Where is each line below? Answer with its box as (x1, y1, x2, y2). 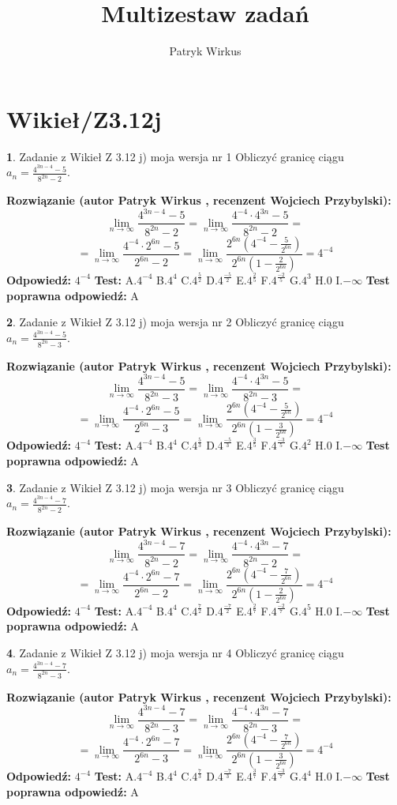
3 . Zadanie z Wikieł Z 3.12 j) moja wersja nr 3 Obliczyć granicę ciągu (6, 479, 344, 495)
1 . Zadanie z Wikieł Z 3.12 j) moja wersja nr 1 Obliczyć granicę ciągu (6, 148, 344, 164)
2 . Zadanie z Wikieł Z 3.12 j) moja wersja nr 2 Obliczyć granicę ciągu (6, 314, 344, 330)
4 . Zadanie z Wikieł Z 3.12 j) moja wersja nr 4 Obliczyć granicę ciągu (6, 645, 344, 661)
